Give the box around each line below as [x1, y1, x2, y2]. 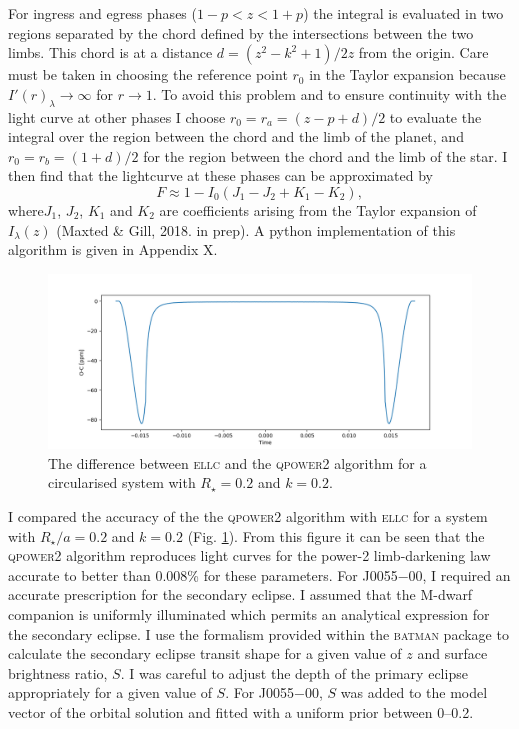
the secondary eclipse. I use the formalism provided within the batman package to [8, 623, 509, 644]
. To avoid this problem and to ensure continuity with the [152, 83, 507, 104]
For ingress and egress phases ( [8, 3, 197, 23]
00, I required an [408, 564, 511, 585]
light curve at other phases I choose [8, 106, 226, 127]
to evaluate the [389, 106, 482, 127]
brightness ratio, [8, 662, 108, 683]
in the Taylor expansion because [309, 64, 506, 85]
